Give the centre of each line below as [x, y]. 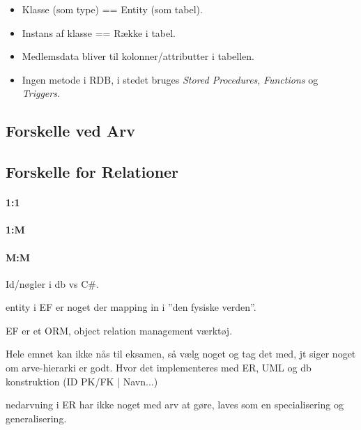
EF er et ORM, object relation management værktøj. [119, 330]
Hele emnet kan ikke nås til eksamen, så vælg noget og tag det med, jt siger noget [181, 354]
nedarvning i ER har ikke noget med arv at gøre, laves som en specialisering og [175, 405]
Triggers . [41, 93]
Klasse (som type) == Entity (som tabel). [112, 9]
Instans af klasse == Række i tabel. [99, 32]
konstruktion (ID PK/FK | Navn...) [82, 381]
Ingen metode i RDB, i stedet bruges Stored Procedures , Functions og [170, 79]
